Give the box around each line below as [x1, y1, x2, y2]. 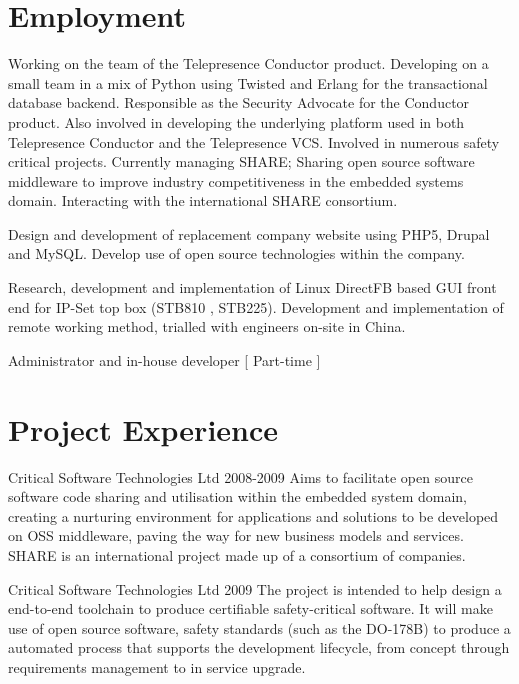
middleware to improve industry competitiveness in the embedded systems [8, 170, 464, 191]
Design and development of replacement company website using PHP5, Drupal [8, 223, 490, 244]
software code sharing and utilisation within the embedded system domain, [8, 486, 467, 507]
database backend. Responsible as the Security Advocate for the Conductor [8, 92, 470, 113]
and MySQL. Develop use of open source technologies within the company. [8, 243, 465, 264]
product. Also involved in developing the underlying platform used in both [8, 111, 465, 132]
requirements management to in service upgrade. [8, 656, 306, 677]
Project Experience [8, 408, 279, 449]
